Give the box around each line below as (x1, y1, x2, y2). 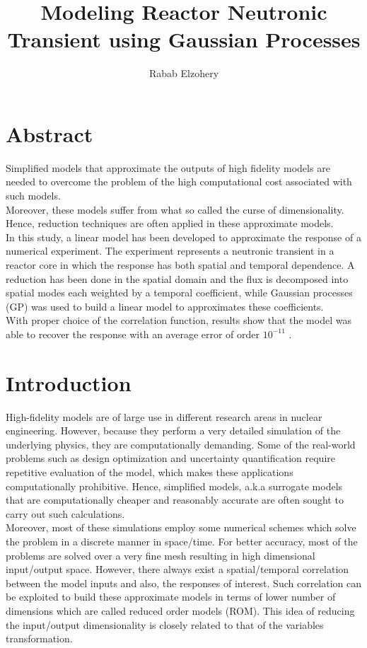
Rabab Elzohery (148, 66, 219, 81)
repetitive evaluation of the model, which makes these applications (6, 465, 293, 480)
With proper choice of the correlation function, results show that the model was (6, 313, 351, 328)
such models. (6, 188, 61, 203)
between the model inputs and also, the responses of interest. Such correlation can (6, 575, 362, 590)
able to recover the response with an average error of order (6, 326, 260, 341)
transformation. (6, 631, 73, 646)
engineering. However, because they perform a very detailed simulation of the (6, 423, 341, 438)
